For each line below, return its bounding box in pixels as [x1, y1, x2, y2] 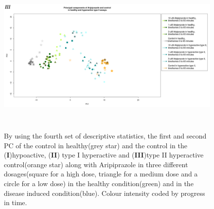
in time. [4, 197, 27, 208]
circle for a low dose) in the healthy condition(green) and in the [4, 178, 194, 188]
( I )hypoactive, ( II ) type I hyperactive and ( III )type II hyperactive [4, 150, 204, 160]
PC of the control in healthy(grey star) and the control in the [4, 140, 187, 150]
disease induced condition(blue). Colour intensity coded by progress [4, 188, 205, 198]
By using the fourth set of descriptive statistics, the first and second [4, 130, 207, 140]
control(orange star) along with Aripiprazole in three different [4, 159, 188, 169]
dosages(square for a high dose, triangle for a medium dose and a [4, 169, 198, 179]
